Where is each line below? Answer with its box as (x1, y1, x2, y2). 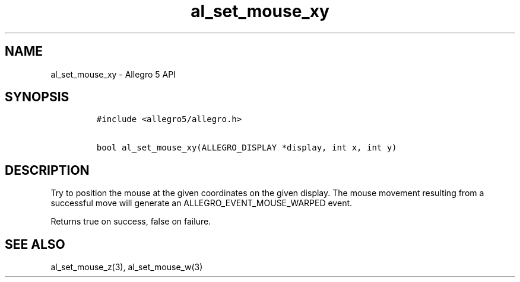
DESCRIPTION (5, 162, 90, 178)
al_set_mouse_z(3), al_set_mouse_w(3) (50, 262, 203, 273)
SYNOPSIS (5, 89, 69, 105)
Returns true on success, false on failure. (50, 216, 211, 227)
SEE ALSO (5, 236, 65, 252)
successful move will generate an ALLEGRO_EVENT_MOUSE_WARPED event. (50, 198, 353, 209)
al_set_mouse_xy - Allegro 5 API (50, 69, 176, 79)
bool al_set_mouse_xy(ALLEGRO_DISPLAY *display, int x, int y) (96, 143, 397, 153)
